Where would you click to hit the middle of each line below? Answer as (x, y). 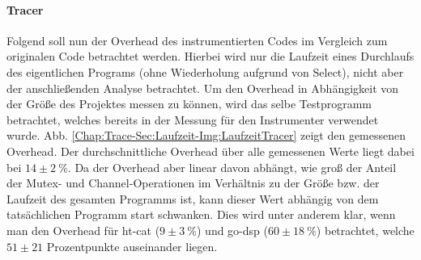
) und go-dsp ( (232, 230)
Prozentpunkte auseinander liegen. (132, 246)
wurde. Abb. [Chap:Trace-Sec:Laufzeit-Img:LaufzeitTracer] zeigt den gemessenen (206, 135)
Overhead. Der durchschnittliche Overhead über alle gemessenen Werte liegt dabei (210, 151)
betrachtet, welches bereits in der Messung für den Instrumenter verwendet (193, 119)
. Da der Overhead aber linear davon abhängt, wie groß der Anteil (232, 167)
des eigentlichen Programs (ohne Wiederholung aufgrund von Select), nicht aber (205, 71)
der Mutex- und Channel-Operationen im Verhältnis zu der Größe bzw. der (193, 183)
